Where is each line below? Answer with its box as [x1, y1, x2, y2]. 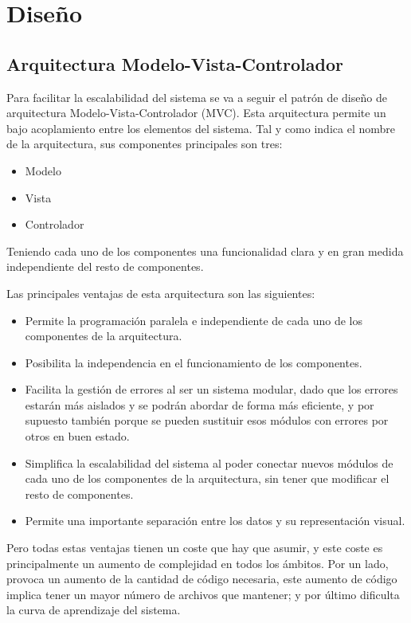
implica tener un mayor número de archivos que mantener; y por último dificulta [6, 586, 400, 602]
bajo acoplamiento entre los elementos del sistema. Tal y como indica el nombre [6, 120, 395, 136]
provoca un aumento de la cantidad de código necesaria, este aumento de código [6, 570, 397, 587]
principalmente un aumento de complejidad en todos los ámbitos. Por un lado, [6, 554, 389, 571]
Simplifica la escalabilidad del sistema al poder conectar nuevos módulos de [25, 454, 393, 471]
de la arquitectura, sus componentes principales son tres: [6, 135, 283, 152]
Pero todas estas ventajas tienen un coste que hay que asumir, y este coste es [6, 539, 383, 556]
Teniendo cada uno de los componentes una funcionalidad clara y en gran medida [6, 242, 404, 259]
